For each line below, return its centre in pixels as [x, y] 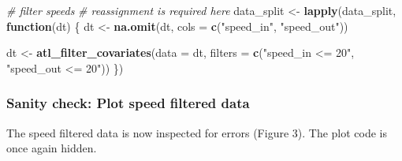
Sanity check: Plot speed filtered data [128, 103]
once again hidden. [52, 148]
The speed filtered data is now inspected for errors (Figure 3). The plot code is [197, 132]
